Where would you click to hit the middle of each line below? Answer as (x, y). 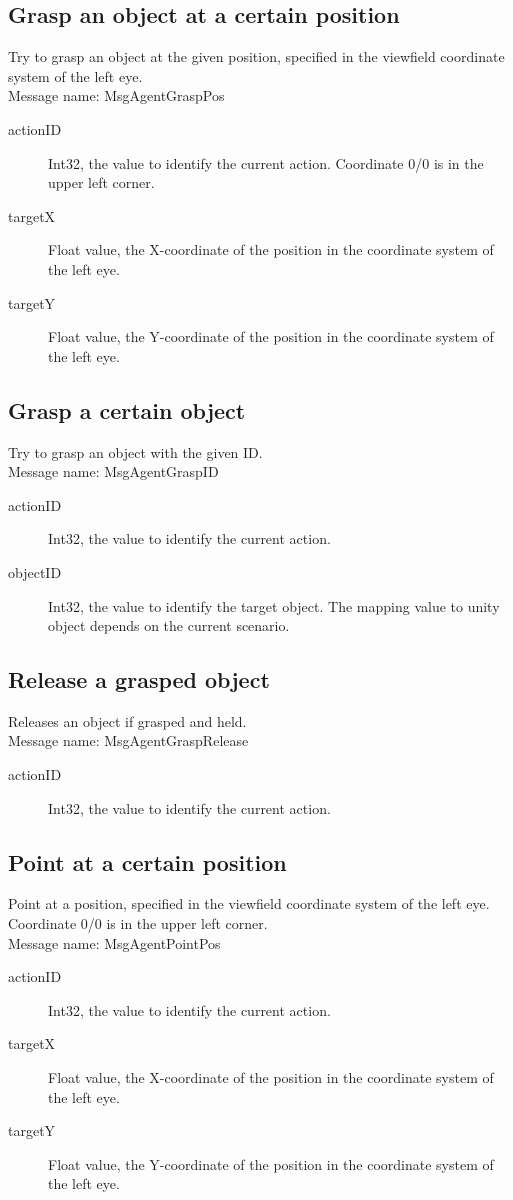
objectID (35, 571)
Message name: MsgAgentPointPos (114, 942)
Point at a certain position (147, 861)
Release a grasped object (139, 679)
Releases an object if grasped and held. (127, 720)
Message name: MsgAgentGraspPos (116, 95)
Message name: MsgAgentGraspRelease (128, 740)
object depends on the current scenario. (169, 625)
